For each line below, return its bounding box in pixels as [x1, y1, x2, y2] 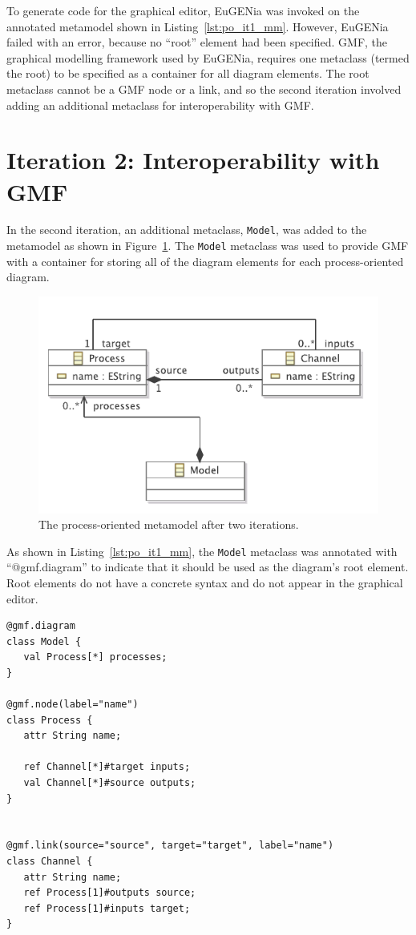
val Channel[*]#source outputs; [23, 777, 196, 789]
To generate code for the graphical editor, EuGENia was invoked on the [6, 2, 360, 18]
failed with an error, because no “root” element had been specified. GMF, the [6, 34, 388, 50]
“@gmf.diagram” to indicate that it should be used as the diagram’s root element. [6, 558, 409, 575]
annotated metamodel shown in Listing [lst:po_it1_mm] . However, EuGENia [6, 18, 389, 34]
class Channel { [6, 856, 93, 868]
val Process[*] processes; [23, 651, 168, 663]
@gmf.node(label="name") [6, 699, 139, 711]
